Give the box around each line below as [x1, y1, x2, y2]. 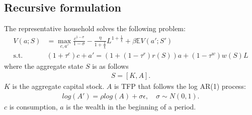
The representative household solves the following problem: [4, 23, 186, 34]
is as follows [92, 60, 129, 71]
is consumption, [9, 101, 58, 112]
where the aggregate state [4, 60, 83, 71]
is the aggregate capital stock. [12, 81, 105, 91]
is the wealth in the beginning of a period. [66, 101, 196, 112]
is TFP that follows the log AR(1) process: [114, 81, 246, 91]
